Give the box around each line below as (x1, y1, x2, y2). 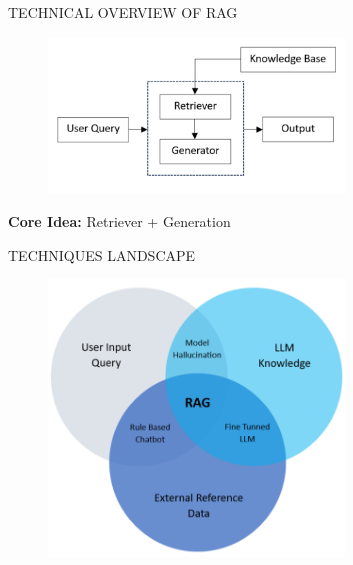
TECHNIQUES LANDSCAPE (8, 244, 196, 265)
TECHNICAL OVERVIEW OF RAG (8, 2, 238, 22)
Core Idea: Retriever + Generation (8, 211, 231, 231)
